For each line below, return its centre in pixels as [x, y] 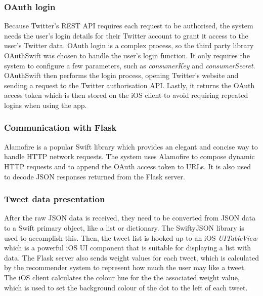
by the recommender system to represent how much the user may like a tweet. [125, 267]
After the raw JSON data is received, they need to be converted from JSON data [130, 218]
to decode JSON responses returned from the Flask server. [95, 176]
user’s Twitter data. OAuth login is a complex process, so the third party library [129, 45]
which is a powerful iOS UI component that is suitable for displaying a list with [128, 248]
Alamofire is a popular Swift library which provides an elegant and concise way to [131, 146]
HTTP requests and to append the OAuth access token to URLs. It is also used [128, 166]
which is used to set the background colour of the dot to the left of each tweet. [126, 287]
